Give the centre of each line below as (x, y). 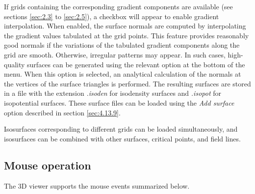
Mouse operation (48, 165)
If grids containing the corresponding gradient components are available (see (118, 6)
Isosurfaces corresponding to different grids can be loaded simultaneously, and (121, 129)
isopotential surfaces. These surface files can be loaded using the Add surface (119, 102)
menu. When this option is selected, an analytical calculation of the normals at (123, 74)
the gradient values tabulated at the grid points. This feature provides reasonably (127, 35)
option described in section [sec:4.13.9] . (62, 112)
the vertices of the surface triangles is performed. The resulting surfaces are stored (127, 83)
